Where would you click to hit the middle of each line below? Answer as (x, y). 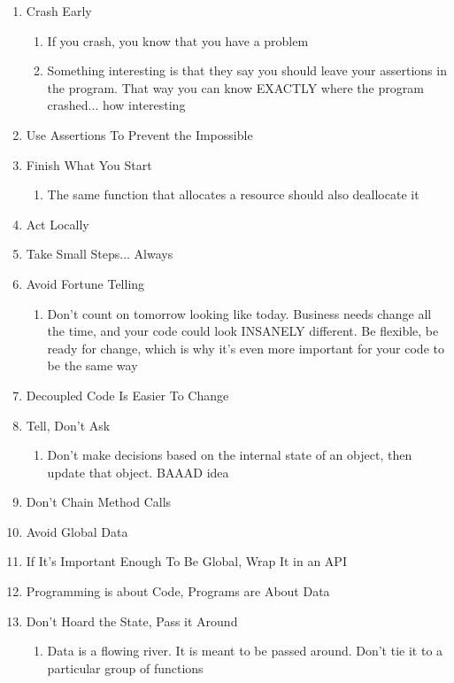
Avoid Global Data (77, 531)
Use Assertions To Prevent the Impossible (139, 134)
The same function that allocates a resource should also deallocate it (233, 194)
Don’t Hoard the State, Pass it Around (132, 621)
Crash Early (59, 11)
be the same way (92, 365)
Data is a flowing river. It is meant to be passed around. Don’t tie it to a (245, 651)
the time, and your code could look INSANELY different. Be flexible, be (243, 331)
